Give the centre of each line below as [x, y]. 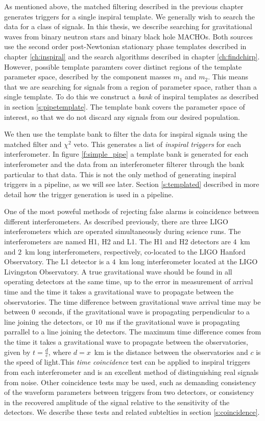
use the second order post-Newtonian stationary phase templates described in [125, 46]
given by [17, 352]
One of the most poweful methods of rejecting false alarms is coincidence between [131, 211]
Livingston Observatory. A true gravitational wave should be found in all [118, 271]
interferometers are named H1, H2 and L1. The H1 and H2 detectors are [117, 241]
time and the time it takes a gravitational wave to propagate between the [119, 292]
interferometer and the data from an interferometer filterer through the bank [124, 164]
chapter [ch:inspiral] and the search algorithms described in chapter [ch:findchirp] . [132, 56]
